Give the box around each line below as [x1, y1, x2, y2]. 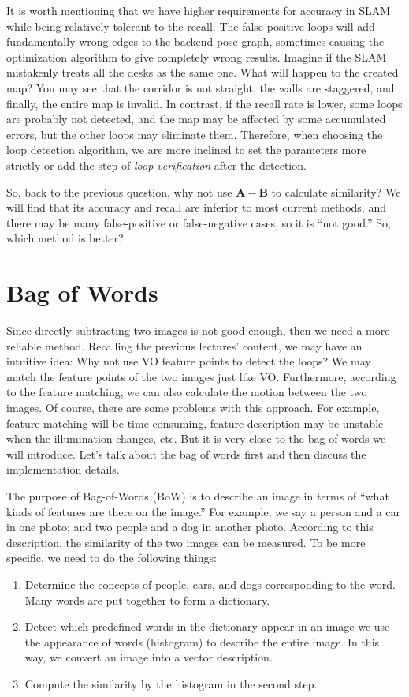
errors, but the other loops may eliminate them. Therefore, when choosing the [6, 126, 383, 142]
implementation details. [6, 461, 120, 478]
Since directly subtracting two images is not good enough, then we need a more [6, 322, 390, 339]
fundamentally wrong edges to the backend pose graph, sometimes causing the [6, 33, 385, 50]
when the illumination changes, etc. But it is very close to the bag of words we [6, 430, 386, 447]
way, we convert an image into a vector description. [24, 649, 273, 665]
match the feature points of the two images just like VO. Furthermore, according [6, 368, 396, 384]
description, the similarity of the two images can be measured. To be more [6, 534, 366, 550]
